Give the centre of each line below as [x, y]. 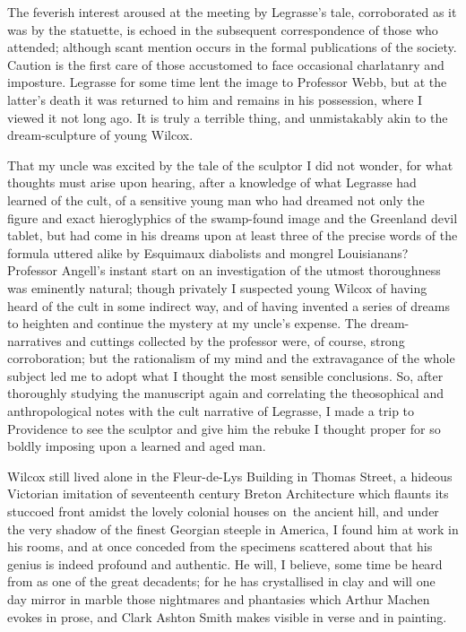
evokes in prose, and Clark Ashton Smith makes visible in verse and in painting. [227, 616]
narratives [35, 340]
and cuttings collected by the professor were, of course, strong [235, 340]
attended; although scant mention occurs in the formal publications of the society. [232, 47]
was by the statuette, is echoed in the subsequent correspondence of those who [223, 29]
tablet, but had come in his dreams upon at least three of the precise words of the [233, 235]
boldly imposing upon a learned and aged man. [137, 446]
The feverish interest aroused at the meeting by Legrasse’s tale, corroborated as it [232, 12]
